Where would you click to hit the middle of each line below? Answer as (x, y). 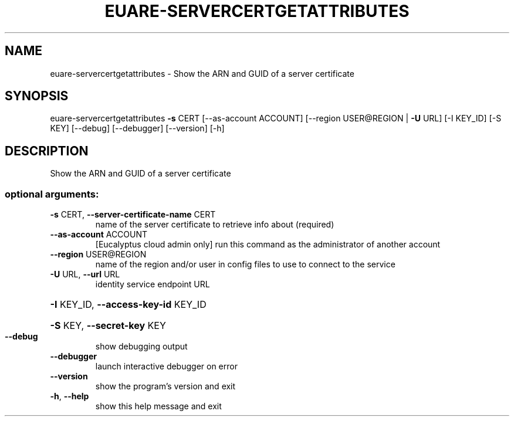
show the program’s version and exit (165, 386)
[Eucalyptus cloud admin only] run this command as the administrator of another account (268, 245)
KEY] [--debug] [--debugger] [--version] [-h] (137, 128)
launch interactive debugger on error (166, 366)
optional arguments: (52, 194)
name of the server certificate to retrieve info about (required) (215, 225)
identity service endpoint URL (153, 284)
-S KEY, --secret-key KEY (108, 326)
